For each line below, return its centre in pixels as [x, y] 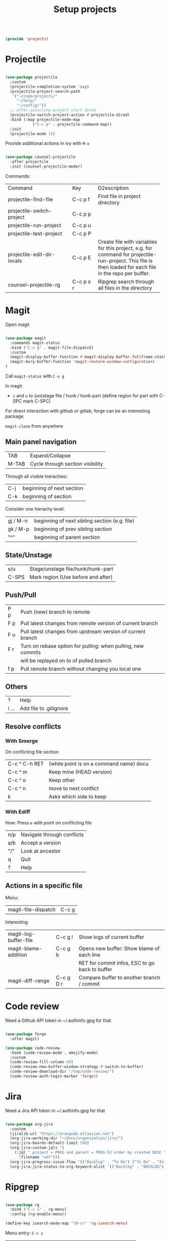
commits [31, 652]
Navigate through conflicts [52, 835]
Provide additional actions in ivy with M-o [47, 143]
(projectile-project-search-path [45, 91]
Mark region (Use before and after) [71, 577]
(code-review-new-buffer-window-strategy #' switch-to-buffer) [77, 1067]
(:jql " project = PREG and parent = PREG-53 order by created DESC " [90, 1152]
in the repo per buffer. [124, 273]
